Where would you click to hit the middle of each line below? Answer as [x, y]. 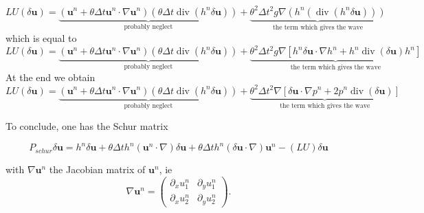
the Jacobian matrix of [97, 169]
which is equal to [41, 37]
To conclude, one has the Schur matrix [87, 126]
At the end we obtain [51, 77]
